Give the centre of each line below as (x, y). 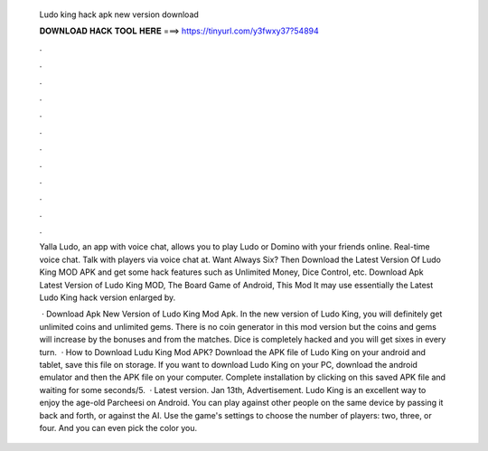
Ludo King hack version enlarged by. (108, 297)
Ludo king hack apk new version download (119, 14)
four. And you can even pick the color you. (118, 428)
